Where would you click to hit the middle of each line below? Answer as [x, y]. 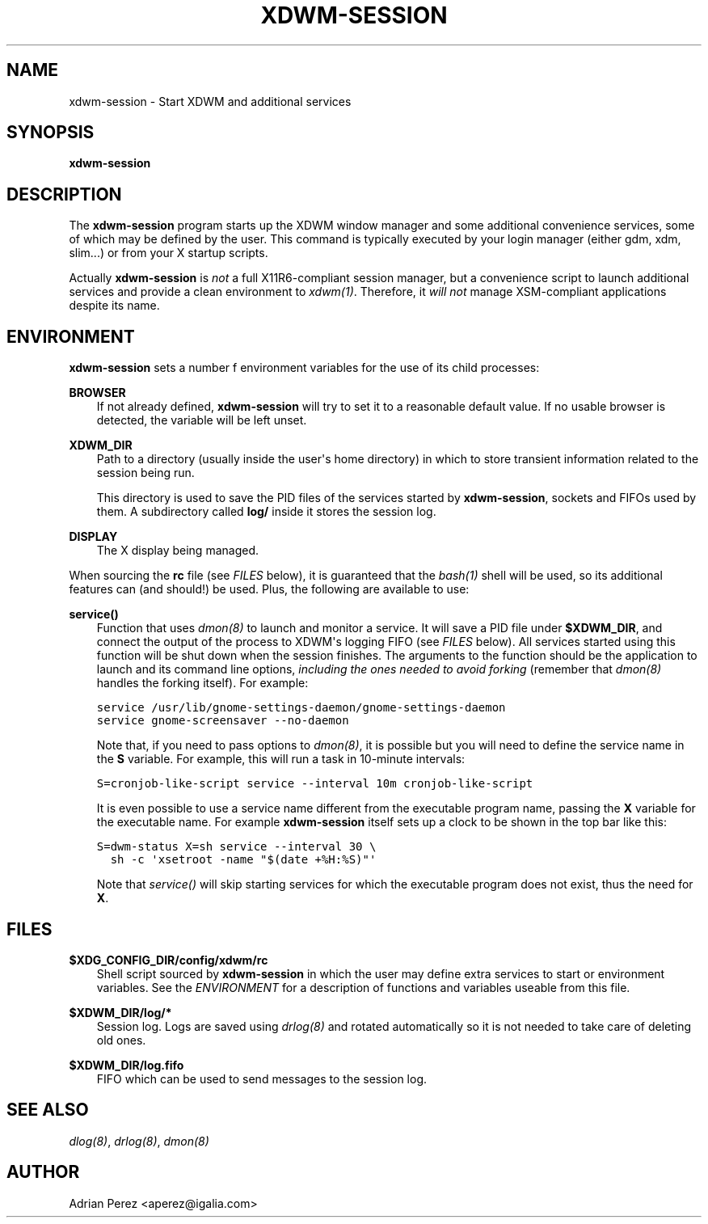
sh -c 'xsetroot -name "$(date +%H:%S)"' [243, 860]
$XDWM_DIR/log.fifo [126, 1065]
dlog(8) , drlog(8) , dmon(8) [139, 1141]
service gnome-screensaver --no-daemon [223, 721]
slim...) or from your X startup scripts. [169, 253]
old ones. [121, 1040]
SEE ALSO [48, 1110]
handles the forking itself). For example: [202, 683]
